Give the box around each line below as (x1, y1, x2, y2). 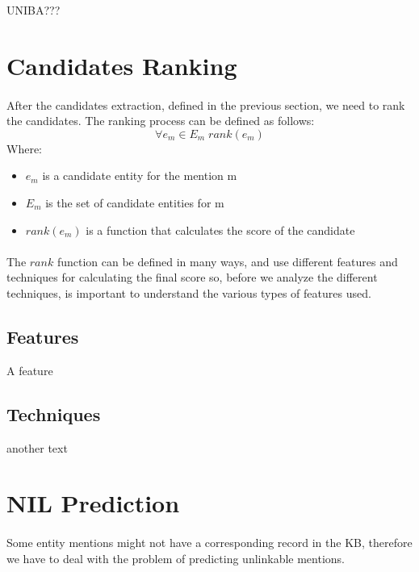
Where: (6, 140, 42, 157)
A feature (6, 361, 53, 378)
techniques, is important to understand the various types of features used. (6, 284, 371, 301)
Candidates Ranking (6, 48, 237, 81)
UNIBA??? (6, 2, 61, 18)
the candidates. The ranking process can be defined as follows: (6, 112, 315, 129)
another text (6, 439, 68, 456)
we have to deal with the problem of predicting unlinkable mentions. (6, 549, 346, 566)
